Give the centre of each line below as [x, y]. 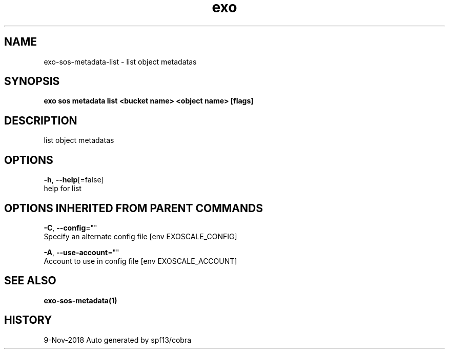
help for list [63, 189]
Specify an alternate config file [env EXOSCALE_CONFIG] [140, 236]
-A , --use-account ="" [81, 252]
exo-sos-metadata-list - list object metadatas [120, 61]
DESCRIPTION [41, 120]
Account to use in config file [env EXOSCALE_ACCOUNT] [140, 261]
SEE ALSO [30, 281]
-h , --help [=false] [74, 180]
